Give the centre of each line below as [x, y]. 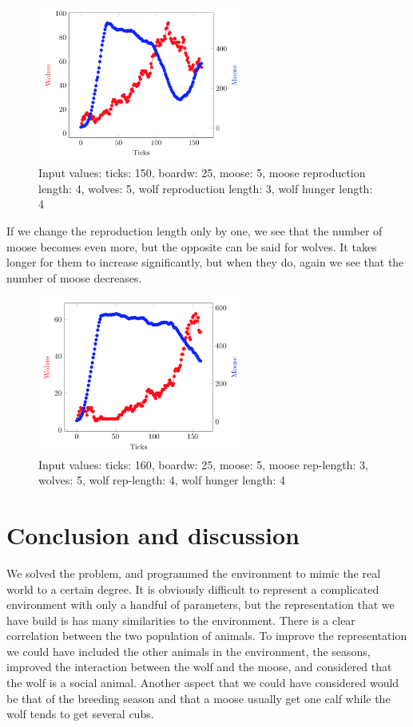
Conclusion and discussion [153, 534]
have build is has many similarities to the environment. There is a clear [181, 620]
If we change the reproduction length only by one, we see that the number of [195, 231]
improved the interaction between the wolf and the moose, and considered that [199, 667]
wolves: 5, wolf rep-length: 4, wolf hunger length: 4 [162, 480]
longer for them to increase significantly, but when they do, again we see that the [205, 262]
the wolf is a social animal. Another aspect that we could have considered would [203, 683]
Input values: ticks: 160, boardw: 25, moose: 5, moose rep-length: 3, [203, 464]
